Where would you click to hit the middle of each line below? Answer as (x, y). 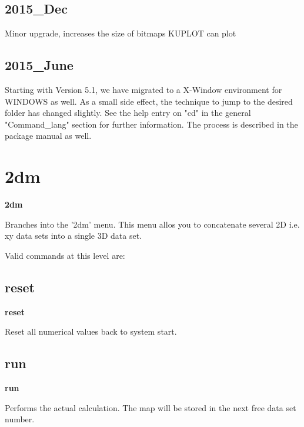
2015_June (39, 65)
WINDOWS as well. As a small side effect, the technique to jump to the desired (149, 101)
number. (20, 419)
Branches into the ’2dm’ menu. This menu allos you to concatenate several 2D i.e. (152, 224)
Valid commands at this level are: (65, 255)
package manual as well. (48, 136)
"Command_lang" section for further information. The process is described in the (151, 124)
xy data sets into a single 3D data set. (74, 236)
